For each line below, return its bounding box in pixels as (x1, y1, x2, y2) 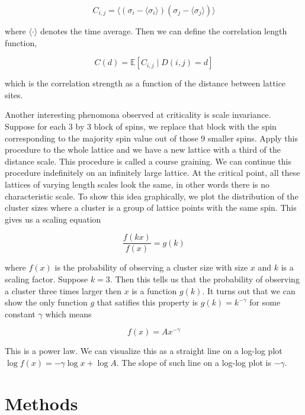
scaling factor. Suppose (5, 272, 88, 285)
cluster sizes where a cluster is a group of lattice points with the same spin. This (5, 201, 297, 214)
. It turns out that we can (202, 284, 296, 297)
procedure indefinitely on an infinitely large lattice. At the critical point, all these (5, 166, 300, 179)
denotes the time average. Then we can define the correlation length (40, 25, 287, 37)
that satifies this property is (97, 296, 198, 308)
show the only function (5, 296, 88, 308)
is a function (131, 284, 177, 297)
